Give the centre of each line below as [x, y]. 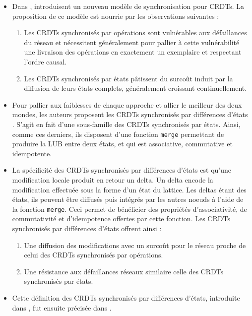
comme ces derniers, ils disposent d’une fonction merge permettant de [118, 134]
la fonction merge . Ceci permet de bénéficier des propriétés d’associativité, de [129, 209]
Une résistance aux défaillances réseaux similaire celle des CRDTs [124, 271]
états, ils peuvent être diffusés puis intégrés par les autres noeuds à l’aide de [128, 199]
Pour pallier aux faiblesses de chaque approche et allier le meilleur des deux [127, 104]
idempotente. [32, 153]
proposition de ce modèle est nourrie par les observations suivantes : [116, 16]
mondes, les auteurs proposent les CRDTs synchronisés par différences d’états [130, 114]
